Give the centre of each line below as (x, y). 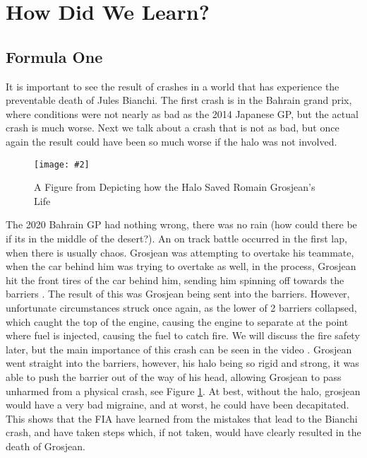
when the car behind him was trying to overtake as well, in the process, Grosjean (181, 266)
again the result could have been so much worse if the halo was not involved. (172, 141)
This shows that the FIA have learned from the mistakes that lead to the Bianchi (182, 418)
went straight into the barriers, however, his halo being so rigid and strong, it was (182, 363)
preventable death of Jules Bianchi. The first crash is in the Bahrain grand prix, (179, 100)
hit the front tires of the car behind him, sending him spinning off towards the (175, 280)
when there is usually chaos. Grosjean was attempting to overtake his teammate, (180, 252)
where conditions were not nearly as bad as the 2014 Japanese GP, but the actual (182, 113)
